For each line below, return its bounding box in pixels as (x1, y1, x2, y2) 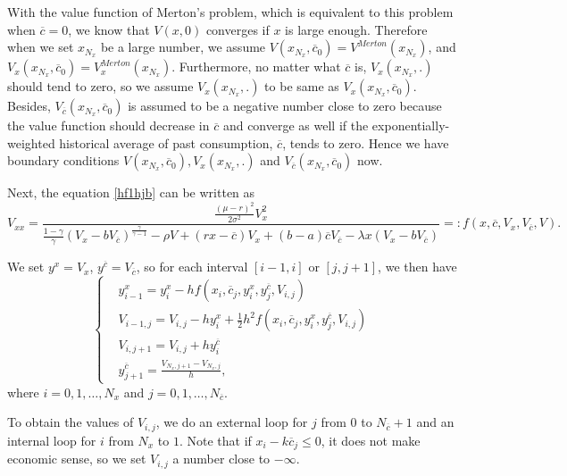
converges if (205, 20, 270, 38)
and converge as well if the (222, 116, 369, 135)
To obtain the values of (7, 413, 134, 431)
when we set (7, 38, 74, 56)
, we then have (378, 257, 457, 276)
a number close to (172, 449, 271, 468)
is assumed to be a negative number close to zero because (128, 96, 442, 115)
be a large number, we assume (100, 38, 266, 56)
